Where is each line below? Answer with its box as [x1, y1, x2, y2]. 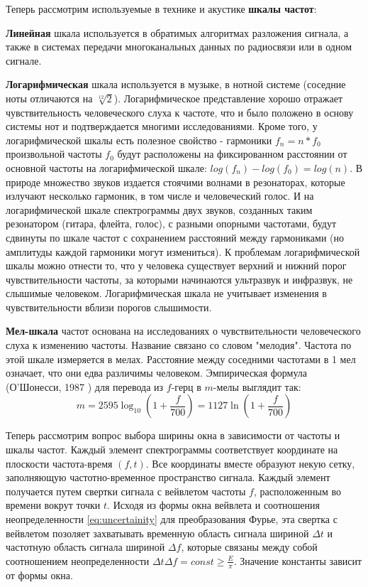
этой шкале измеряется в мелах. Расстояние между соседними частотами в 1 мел [6, 351, 356, 366]
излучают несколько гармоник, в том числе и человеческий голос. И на [6, 188, 314, 203]
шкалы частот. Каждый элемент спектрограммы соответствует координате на [6, 442, 338, 457]
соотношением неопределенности [6, 553, 150, 568]
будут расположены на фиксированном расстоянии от [117, 146, 347, 161]
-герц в [171, 379, 201, 394]
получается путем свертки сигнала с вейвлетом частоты [6, 483, 246, 498]
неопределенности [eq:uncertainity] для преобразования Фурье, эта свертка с [6, 512, 338, 526]
